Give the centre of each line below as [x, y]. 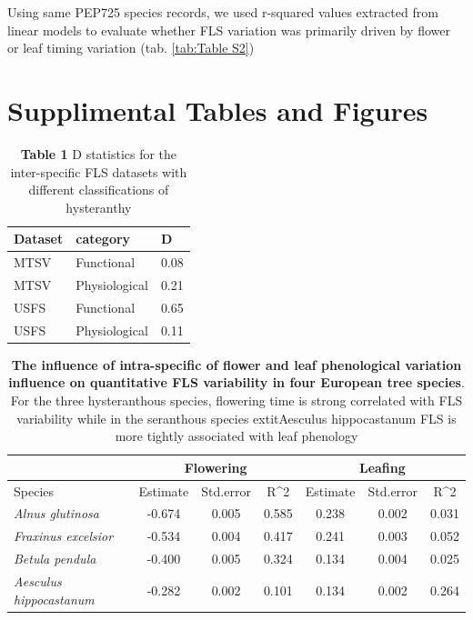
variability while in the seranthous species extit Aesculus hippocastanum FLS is [236, 418]
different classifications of [99, 190]
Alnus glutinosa [56, 513]
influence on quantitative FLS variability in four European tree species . [236, 382]
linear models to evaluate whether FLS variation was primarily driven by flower [229, 30]
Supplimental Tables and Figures [218, 110]
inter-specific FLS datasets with [99, 171]
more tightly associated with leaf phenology [236, 436]
